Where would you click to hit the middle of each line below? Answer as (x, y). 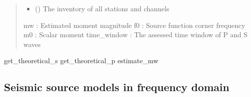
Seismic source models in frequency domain (117, 87)
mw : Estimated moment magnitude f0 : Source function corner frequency (134, 25)
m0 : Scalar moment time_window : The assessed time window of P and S (135, 35)
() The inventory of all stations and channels (102, 8)
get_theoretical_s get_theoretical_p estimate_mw (81, 61)
